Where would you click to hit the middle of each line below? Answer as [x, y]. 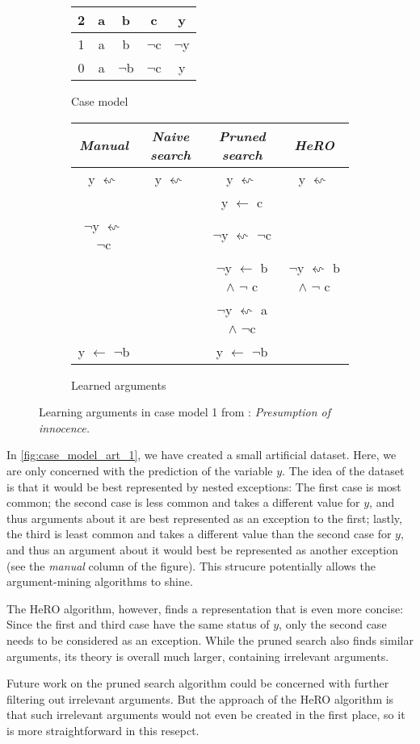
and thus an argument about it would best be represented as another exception [203, 549]
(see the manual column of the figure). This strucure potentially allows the [191, 565]
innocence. [64, 427]
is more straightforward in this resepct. [103, 730]
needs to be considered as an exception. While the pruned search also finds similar [210, 640]
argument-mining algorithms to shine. [100, 581]
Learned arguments [119, 385]
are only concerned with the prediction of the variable [140, 470]
